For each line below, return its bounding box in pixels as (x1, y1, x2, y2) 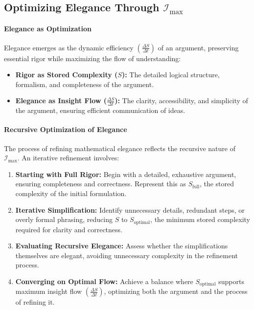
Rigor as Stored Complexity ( (15, 69, 118, 80)
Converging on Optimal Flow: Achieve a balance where (15, 276, 193, 286)
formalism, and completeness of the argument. (15, 79, 154, 89)
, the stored (199, 178, 234, 189)
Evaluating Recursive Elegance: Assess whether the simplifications (15, 241, 228, 251)
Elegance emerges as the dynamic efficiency (4, 42, 134, 52)
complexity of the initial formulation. (15, 188, 127, 198)
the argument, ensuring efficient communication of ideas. (15, 105, 185, 115)
